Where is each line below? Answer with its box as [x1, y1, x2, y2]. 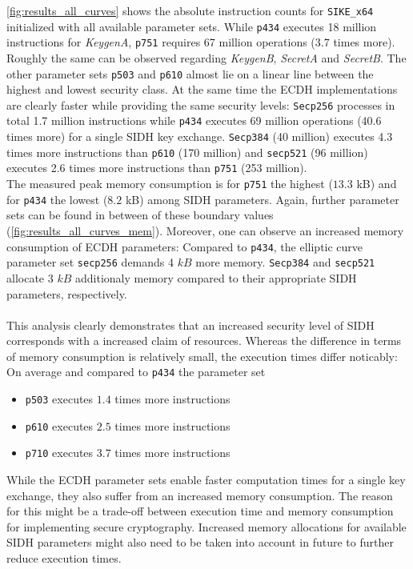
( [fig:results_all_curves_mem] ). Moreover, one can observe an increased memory [6, 222, 404, 238]
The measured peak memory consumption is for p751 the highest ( [6, 175, 333, 192]
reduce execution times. [6, 550, 122, 567]
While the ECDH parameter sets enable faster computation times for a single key [6, 471, 406, 488]
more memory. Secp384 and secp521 [195, 254, 375, 270]
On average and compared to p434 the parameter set [6, 363, 266, 380]
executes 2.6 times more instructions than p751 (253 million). [6, 159, 307, 176]
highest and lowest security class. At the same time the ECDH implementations [6, 81, 398, 98]
